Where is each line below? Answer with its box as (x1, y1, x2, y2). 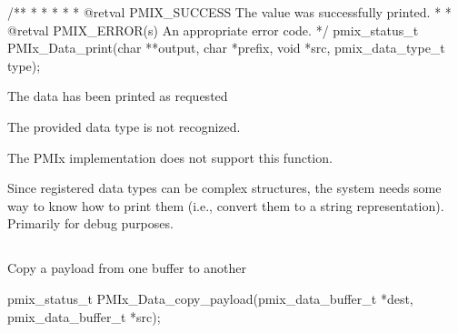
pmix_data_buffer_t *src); (7, 307, 161, 326)
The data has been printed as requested (7, 86, 228, 106)
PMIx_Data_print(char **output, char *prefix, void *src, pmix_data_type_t (7, 38, 445, 57)
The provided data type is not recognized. (7, 116, 241, 136)
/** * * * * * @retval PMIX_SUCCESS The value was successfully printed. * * (7, 3, 452, 21)
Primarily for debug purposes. (7, 214, 174, 233)
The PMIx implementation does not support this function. (7, 147, 333, 166)
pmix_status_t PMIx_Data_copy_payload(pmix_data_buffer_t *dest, (7, 288, 413, 308)
